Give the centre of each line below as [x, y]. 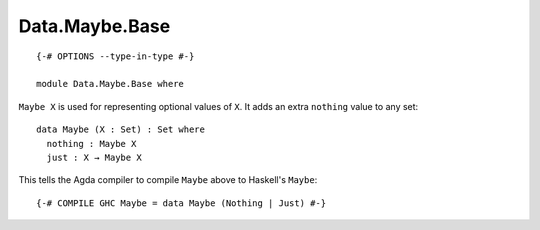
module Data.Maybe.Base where [110, 84]
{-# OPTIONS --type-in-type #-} [115, 56]
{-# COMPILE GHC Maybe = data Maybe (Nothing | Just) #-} [181, 203]
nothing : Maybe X [91, 143]
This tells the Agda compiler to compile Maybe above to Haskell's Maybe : [168, 180]
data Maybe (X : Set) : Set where [120, 129]
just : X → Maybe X [94, 157]
